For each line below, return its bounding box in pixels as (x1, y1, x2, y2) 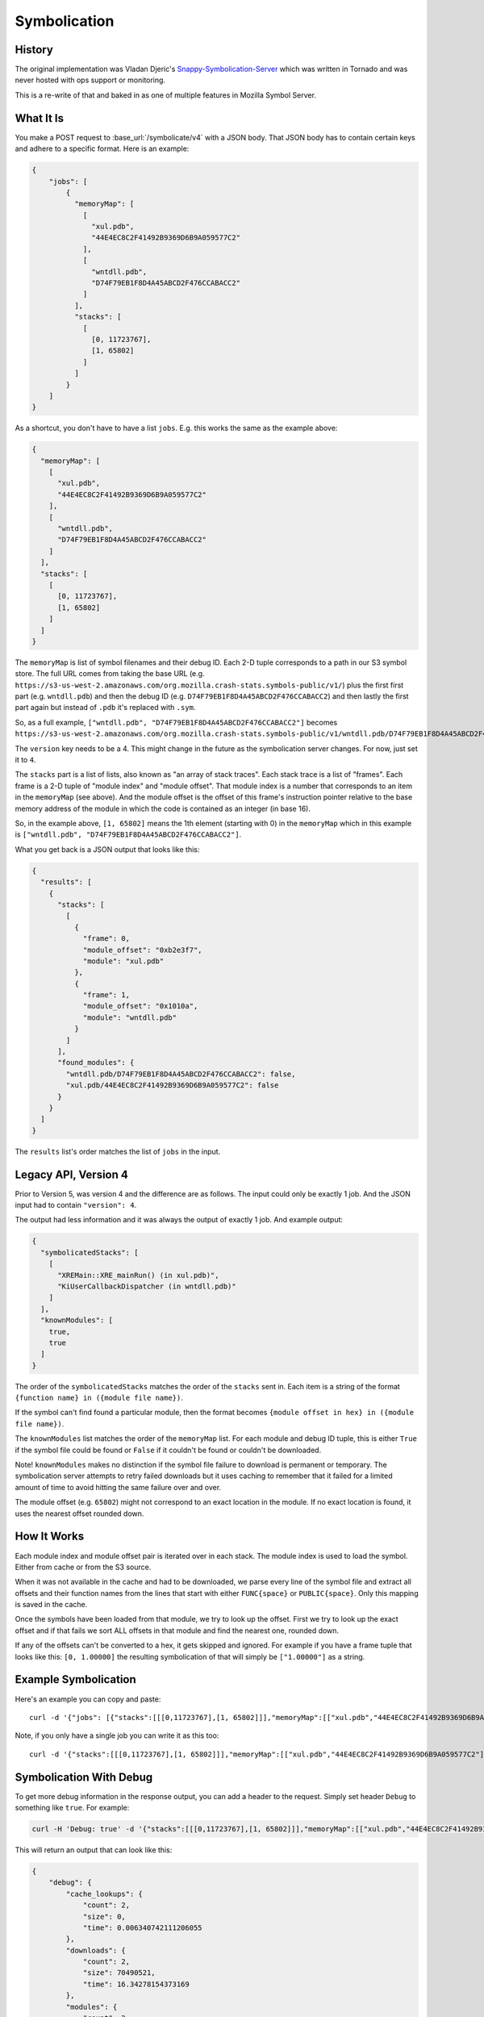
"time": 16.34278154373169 (82, 1979, 190, 1989)
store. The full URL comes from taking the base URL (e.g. (15, 669, 205, 679)
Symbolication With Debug (15, 1770, 153, 1784)
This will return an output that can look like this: (15, 1844, 173, 1855)
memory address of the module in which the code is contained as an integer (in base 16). (15, 804, 311, 813)
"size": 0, (82, 1912, 127, 1921)
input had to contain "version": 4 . (15, 1201, 137, 1210)
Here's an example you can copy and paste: (15, 1694, 161, 1704)
